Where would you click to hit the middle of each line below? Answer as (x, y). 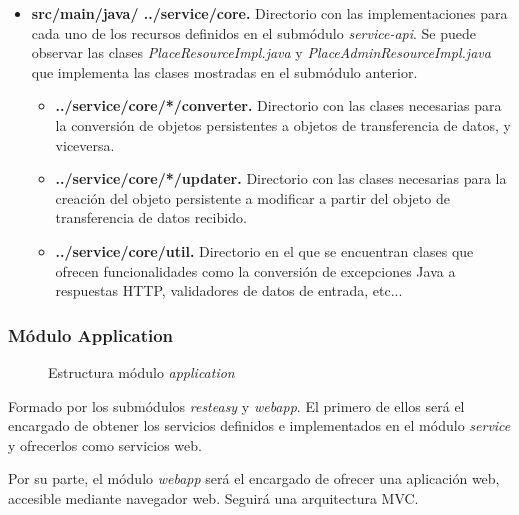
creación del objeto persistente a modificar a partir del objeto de (252, 197)
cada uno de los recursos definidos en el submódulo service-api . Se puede (254, 32)
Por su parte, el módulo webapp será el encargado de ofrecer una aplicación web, (254, 478)
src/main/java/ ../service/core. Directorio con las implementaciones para (269, 13)
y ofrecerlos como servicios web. (105, 444)
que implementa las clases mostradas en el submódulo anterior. (224, 71)
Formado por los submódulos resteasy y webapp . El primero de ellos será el (236, 405)
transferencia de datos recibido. (151, 217)
